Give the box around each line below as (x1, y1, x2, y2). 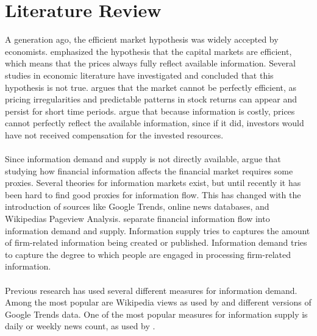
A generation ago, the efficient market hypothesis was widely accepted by (5, 33, 279, 46)
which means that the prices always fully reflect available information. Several (5, 57, 296, 70)
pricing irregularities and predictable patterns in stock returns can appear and (5, 93, 297, 105)
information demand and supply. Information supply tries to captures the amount (5, 224, 310, 237)
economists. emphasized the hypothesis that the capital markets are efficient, (5, 45, 292, 57)
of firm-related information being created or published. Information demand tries (5, 236, 307, 249)
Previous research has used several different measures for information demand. (5, 284, 297, 296)
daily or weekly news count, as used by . (5, 320, 155, 332)
